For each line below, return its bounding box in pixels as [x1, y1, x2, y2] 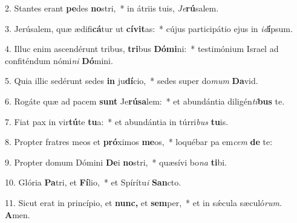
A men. [5, 208, 30, 221]
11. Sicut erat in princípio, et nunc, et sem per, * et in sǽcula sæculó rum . [5, 196, 282, 208]
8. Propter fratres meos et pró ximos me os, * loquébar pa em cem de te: [5, 135, 273, 148]
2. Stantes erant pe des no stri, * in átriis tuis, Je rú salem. [5, 2, 219, 14]
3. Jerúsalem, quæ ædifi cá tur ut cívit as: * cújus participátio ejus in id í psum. [5, 22, 293, 34]
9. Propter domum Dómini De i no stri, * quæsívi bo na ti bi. [5, 155, 227, 168]
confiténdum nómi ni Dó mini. [5, 54, 113, 66]
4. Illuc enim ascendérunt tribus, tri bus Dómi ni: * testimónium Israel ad [5, 42, 279, 55]
